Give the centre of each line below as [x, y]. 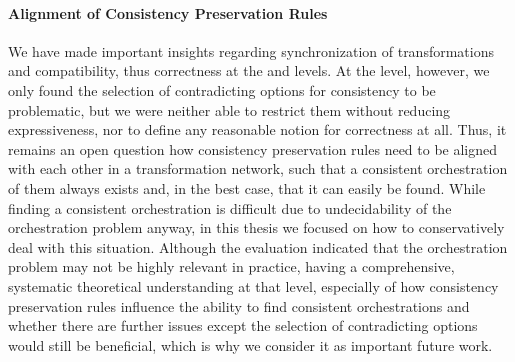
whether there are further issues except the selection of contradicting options [243, 325]
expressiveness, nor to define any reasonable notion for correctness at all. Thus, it [257, 129]
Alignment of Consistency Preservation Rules [168, 12]
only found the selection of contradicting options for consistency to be [222, 89]
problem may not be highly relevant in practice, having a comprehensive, [231, 266]
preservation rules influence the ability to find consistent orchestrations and [239, 305]
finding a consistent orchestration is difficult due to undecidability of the [230, 207]
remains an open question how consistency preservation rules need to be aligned [253, 148]
